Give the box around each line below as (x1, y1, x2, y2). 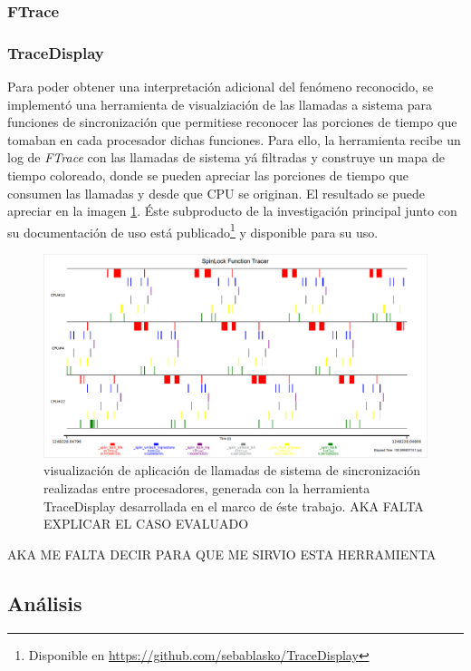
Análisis (7, 588, 82, 617)
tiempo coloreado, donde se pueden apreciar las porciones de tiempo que (7, 166, 409, 185)
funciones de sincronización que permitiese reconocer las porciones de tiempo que (7, 112, 457, 131)
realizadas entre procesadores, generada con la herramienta (43, 479, 370, 498)
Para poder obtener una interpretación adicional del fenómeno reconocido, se (7, 77, 434, 96)
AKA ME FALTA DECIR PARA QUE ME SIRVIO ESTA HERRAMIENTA (7, 544, 437, 563)
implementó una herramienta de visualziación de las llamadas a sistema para (7, 94, 433, 113)
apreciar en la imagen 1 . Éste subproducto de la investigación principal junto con (7, 201, 457, 220)
